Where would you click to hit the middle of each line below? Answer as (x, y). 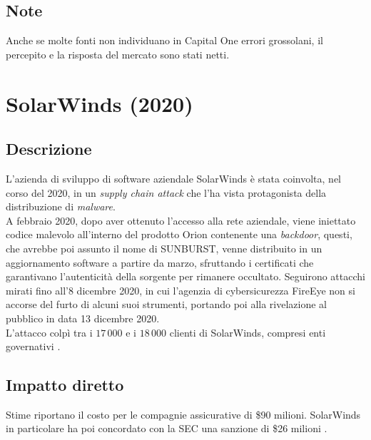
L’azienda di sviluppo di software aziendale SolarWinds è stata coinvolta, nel (173, 178)
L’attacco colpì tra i (49, 332)
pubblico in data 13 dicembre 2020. (83, 318)
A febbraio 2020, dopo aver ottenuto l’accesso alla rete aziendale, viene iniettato (181, 220)
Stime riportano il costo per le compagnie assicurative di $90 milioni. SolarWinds (183, 414)
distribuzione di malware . (61, 206)
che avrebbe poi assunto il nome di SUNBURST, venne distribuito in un (164, 248)
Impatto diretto (65, 385)
